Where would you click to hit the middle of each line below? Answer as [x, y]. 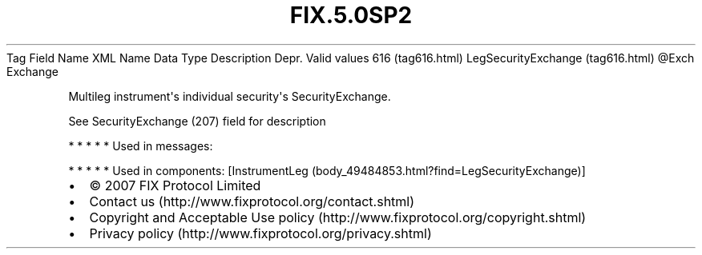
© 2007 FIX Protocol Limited [175, 185]
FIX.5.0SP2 [351, 15]
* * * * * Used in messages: [141, 145]
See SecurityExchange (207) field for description [197, 121]
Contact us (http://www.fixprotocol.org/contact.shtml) [252, 201]
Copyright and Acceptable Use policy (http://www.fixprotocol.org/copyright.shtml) [338, 217]
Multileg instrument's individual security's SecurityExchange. [230, 96]
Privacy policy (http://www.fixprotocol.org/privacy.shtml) [260, 233]
